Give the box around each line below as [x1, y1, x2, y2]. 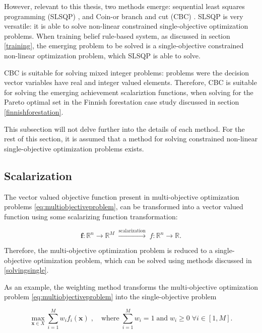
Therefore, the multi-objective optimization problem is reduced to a [4, 245, 213, 256]
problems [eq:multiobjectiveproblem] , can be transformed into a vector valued [4, 201, 243, 212]
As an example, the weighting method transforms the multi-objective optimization [4, 281, 258, 292]
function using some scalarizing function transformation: [4, 211, 178, 221]
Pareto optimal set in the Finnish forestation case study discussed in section [4, 97, 239, 107]
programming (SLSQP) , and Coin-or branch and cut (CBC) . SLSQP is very [4, 11, 243, 21]
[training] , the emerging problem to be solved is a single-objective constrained [4, 40, 244, 51]
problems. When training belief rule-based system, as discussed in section [4, 30, 230, 41]
